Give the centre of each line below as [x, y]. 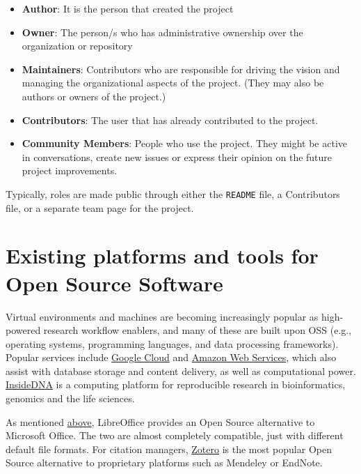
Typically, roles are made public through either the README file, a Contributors [173, 193]
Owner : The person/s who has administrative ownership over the [162, 32]
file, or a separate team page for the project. [100, 207]
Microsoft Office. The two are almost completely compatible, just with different [175, 435]
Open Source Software [114, 283]
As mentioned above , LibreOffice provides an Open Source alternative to [160, 421]
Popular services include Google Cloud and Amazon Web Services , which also [171, 357]
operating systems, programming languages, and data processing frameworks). [172, 343]
